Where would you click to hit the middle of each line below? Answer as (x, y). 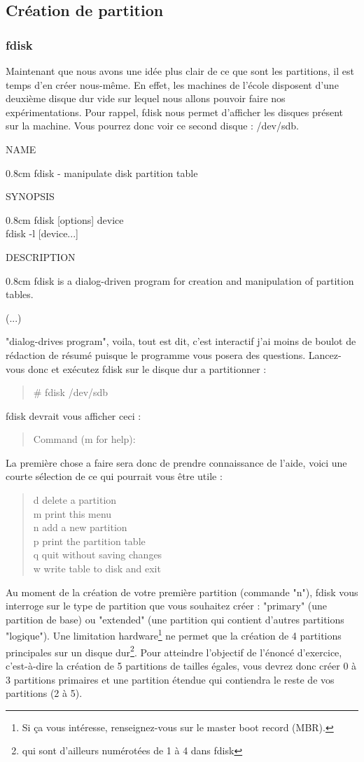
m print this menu (72, 513)
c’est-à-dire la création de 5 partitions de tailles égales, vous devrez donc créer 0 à (181, 665)
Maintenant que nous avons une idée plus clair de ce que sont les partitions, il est (180, 71)
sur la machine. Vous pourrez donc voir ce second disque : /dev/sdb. (152, 126)
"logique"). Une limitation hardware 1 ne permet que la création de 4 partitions (174, 635)
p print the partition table (89, 541)
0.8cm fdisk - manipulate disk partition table (102, 172)
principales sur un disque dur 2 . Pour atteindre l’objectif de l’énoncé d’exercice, (174, 651)
